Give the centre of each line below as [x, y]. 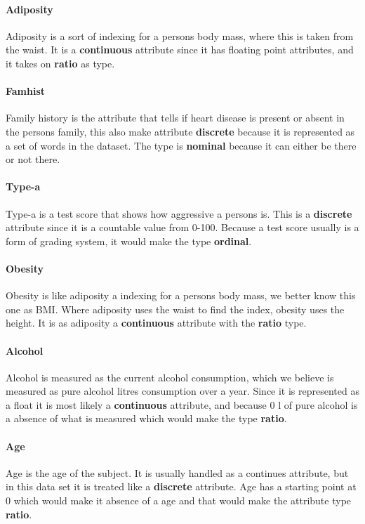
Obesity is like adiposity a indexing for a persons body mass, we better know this [181, 295]
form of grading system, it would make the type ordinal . [129, 241]
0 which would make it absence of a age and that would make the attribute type [179, 500]
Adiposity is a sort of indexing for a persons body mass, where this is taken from [180, 35]
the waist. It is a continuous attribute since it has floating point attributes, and [180, 50]
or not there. [33, 159]
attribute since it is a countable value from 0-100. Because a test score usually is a [182, 227]
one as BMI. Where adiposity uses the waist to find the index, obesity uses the [175, 309]
